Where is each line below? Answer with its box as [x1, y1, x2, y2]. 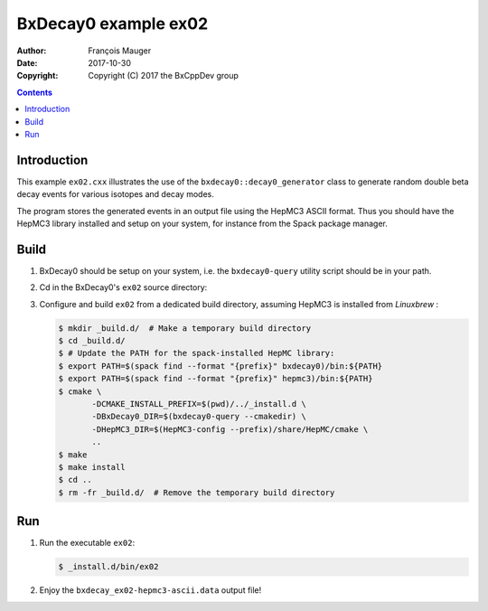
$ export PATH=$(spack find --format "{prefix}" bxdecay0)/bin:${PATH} [58, 361, 383, 371]
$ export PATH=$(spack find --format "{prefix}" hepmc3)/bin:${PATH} [58, 373, 373, 384]
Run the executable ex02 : [39, 538, 136, 549]
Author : [16, 45, 47, 56]
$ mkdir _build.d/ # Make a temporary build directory [58, 323, 312, 334]
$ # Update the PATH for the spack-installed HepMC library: [58, 348, 335, 359]
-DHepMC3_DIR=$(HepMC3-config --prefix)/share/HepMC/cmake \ [91, 424, 369, 434]
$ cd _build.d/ [58, 335, 126, 346]
